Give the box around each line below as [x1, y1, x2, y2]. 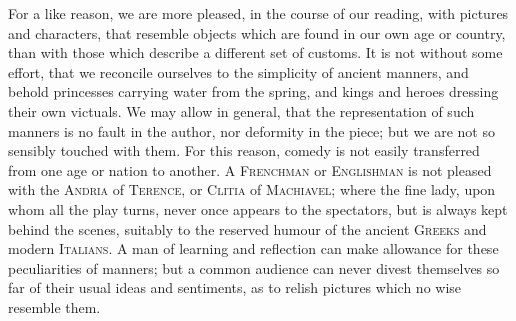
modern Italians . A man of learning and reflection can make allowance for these [8, 238, 499, 259]
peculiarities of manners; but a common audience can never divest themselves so [8, 257, 500, 278]
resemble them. [8, 296, 101, 317]
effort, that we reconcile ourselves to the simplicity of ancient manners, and [8, 61, 469, 82]
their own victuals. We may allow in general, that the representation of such [8, 100, 475, 121]
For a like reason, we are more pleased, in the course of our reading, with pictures [8, 3, 509, 23]
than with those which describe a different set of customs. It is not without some [8, 42, 503, 63]
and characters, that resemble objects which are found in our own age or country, [8, 22, 506, 43]
